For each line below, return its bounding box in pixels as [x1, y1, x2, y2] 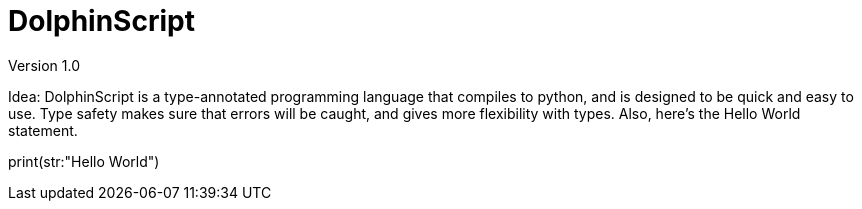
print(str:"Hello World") [8, 152, 160, 170]
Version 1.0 [8, 56, 80, 74]
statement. [8, 121, 78, 139]
